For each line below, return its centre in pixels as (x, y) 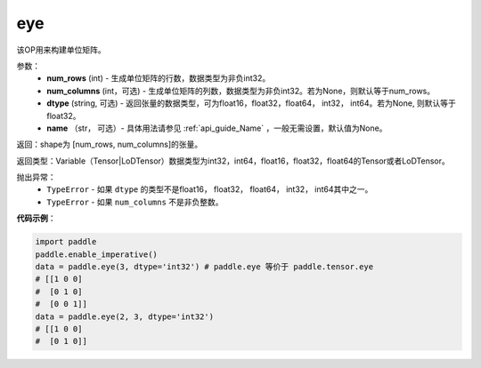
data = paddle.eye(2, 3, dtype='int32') (124, 316)
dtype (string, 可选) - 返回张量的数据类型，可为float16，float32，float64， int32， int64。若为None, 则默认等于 (251, 103)
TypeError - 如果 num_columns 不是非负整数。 (135, 202)
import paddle (66, 242)
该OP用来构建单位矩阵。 (61, 50)
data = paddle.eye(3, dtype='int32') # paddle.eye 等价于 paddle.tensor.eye (204, 267)
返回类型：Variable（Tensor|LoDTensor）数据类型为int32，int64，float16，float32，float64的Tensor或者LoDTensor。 (233, 161)
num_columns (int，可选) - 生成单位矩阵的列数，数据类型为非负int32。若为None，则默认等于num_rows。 (241, 91)
